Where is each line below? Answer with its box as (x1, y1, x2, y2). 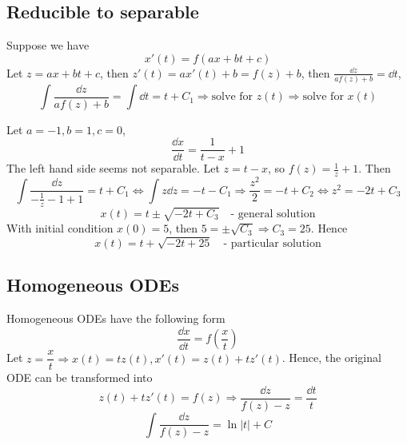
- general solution (230, 208, 316, 220)
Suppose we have (6, 37, 90, 54)
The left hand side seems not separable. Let (6, 160, 220, 177)
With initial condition (6, 220, 114, 236)
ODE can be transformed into (6, 369, 153, 386)
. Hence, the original (281, 349, 381, 366)
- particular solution (223, 237, 321, 249)
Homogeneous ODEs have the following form (6, 310, 225, 327)
